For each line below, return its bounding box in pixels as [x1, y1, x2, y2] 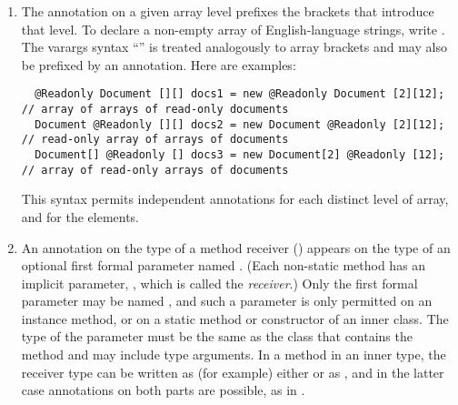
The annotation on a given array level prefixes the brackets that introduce [21, 2, 434, 20]
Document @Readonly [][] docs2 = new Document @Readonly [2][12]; [35, 117, 445, 131]
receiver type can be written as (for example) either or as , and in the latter [21, 362, 444, 381]
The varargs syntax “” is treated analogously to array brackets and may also [21, 37, 447, 56]
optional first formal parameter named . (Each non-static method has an [21, 256, 426, 275]
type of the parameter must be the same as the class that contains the [21, 327, 413, 346]
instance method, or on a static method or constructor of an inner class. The [21, 309, 449, 328]
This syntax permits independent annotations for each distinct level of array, [21, 189, 449, 208]
